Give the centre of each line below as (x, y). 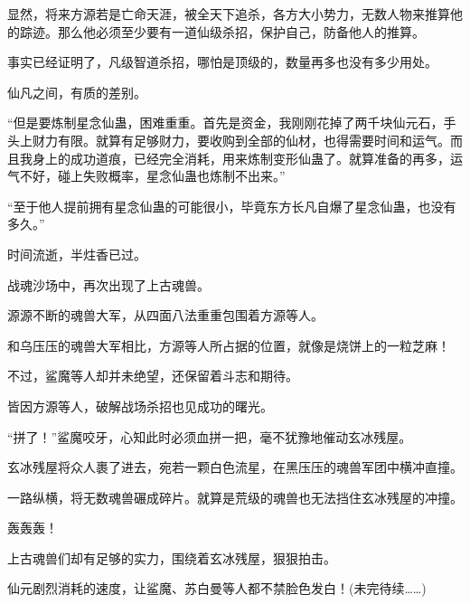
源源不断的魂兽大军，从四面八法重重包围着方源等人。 (165, 315)
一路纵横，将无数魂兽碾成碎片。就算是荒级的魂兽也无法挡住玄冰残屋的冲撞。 (235, 497)
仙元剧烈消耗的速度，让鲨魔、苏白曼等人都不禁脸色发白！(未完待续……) (217, 588)
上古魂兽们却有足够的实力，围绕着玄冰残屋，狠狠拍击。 (172, 557)
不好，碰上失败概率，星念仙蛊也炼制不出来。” (152, 176)
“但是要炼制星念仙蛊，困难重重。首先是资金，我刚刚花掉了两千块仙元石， (226, 123)
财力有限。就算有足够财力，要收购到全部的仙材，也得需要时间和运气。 (241, 140)
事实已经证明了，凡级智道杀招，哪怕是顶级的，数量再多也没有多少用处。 (222, 62)
